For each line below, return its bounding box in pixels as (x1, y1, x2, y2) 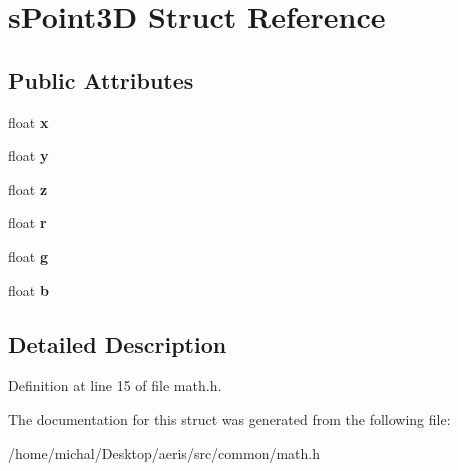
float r (8, 212, 47, 233)
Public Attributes (8, 64, 194, 95)
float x (8, 111, 49, 132)
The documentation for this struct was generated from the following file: (8, 408, 451, 429)
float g (8, 245, 48, 266)
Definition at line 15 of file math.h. (8, 375, 222, 396)
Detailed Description (8, 328, 227, 359)
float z (8, 178, 48, 199)
